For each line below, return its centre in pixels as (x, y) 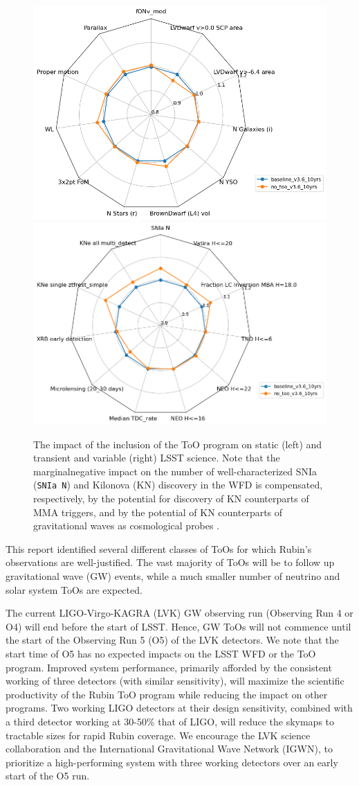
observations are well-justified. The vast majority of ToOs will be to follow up (170, 562)
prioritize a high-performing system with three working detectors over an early (172, 762)
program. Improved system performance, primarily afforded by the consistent (169, 667)
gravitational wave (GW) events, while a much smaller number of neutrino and (173, 575)
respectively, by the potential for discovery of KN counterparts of (171, 499)
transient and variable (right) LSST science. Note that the (157, 458)
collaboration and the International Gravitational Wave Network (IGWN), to (169, 749)
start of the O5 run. (48, 776)
